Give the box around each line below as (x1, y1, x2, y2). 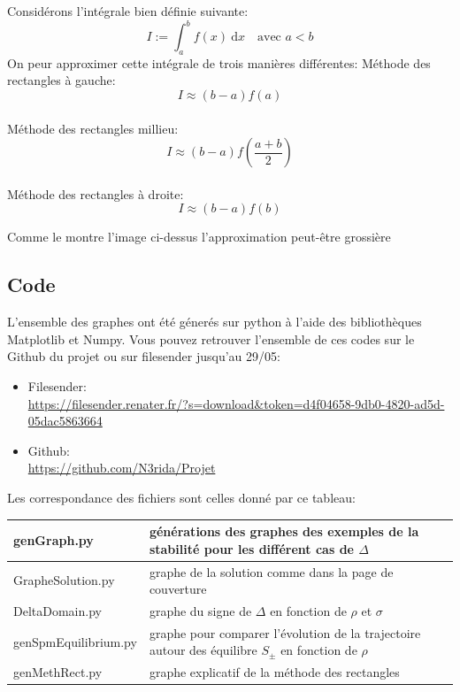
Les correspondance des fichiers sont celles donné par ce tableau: (7, 488, 356, 506)
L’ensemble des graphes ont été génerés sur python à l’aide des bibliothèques (7, 312, 422, 331)
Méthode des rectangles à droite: (7, 184, 184, 203)
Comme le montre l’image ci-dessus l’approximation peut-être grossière (7, 227, 391, 246)
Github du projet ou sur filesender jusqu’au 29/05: (7, 347, 280, 365)
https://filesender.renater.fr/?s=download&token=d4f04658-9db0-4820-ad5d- (27, 394, 445, 412)
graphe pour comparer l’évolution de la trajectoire (149, 623, 421, 642)
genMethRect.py (13, 663, 103, 681)
